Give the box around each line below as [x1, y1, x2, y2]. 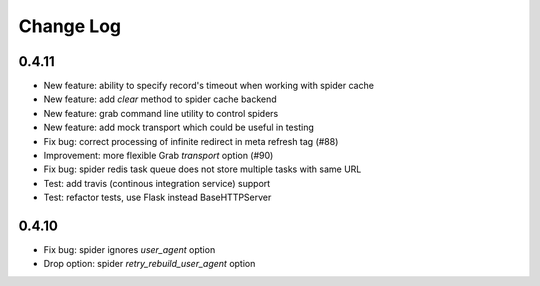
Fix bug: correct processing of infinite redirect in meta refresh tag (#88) [43, 135, 339, 147]
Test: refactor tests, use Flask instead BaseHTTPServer [43, 191, 272, 204]
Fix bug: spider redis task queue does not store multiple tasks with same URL [43, 163, 362, 175]
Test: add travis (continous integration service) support [43, 177, 271, 189]
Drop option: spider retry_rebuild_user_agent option [43, 258, 256, 270]
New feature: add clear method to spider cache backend [43, 93, 277, 105]
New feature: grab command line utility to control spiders [43, 107, 279, 119]
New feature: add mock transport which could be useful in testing [43, 121, 315, 134]
